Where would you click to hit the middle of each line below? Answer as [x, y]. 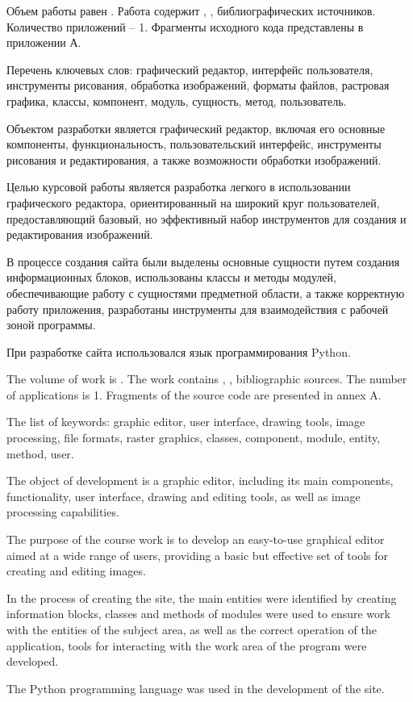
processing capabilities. [63, 512]
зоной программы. [51, 325]
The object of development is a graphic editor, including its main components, [200, 481]
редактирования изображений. [80, 234]
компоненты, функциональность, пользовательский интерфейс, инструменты [194, 144]
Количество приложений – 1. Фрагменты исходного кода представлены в [185, 26]
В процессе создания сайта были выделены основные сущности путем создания [203, 261]
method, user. [40, 453]
